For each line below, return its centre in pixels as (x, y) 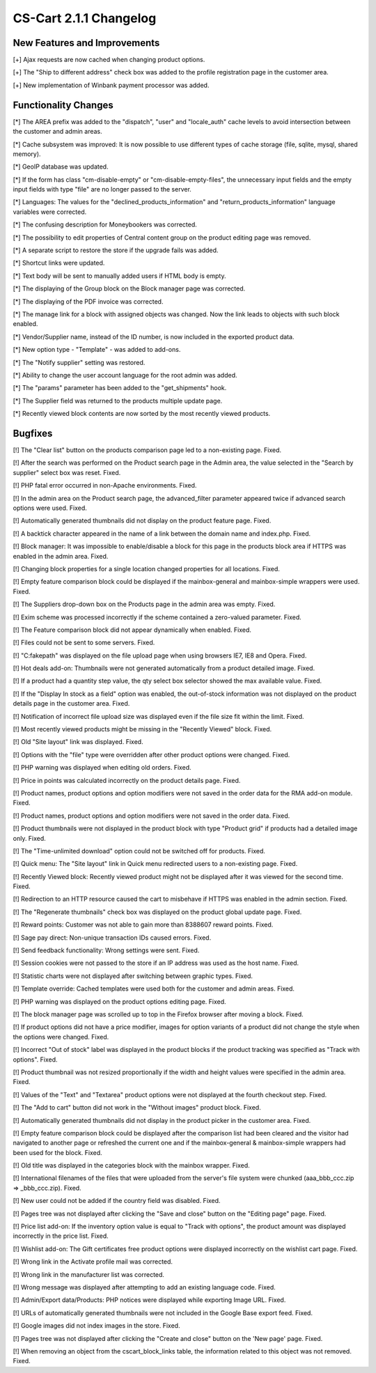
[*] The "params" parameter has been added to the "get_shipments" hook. (120, 388)
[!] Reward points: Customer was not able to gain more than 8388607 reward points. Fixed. (143, 925)
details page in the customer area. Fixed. (71, 704)
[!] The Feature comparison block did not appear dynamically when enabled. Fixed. (132, 630)
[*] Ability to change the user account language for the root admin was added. (125, 375)
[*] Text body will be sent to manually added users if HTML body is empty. (119, 276)
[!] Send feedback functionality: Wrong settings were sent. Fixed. (106, 950)
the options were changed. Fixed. (61, 1037)
